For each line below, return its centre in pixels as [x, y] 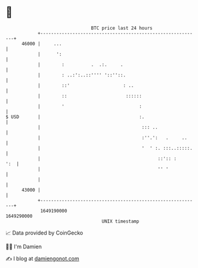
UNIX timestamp [120, 221]
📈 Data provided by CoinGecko [44, 233]
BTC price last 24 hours [122, 28]
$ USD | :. [75, 117]
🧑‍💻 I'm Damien [24, 247]
